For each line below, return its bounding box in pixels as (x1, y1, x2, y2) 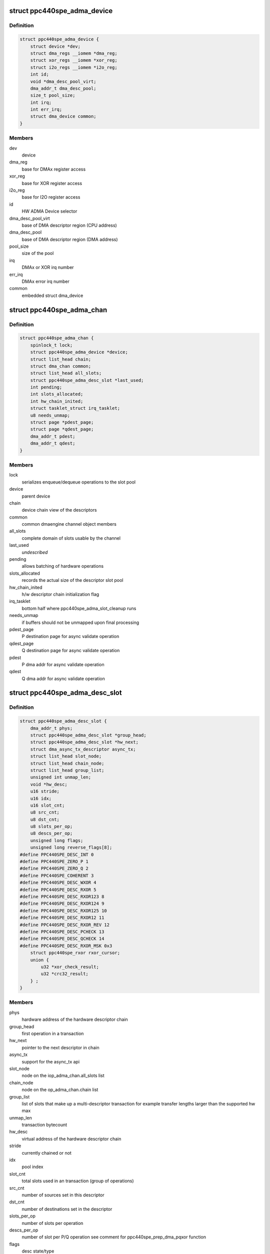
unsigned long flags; (30, 838, 83, 843)
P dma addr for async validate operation (21, 661, 104, 667)
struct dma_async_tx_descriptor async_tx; (30, 746, 136, 752)
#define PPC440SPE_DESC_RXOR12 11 (19, 915, 104, 920)
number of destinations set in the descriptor (21, 1206, 112, 1212)
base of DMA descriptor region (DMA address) (21, 236, 118, 242)
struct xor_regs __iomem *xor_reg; (30, 58, 117, 63)
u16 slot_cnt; (30, 803, 65, 808)
